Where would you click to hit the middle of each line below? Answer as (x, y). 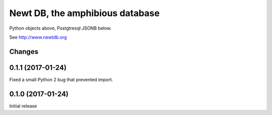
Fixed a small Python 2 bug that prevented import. (61, 79)
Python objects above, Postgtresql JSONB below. (60, 28)
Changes (24, 51)
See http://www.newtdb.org (38, 37)
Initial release (23, 106)
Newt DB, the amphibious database (84, 13)
